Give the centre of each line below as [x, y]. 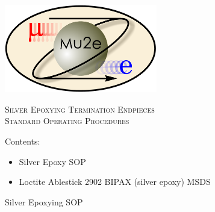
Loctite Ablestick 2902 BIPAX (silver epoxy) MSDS [115, 182]
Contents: [23, 141]
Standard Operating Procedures [67, 121]
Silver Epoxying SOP [44, 201]
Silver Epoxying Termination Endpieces [80, 109]
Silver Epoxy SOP [52, 161]
